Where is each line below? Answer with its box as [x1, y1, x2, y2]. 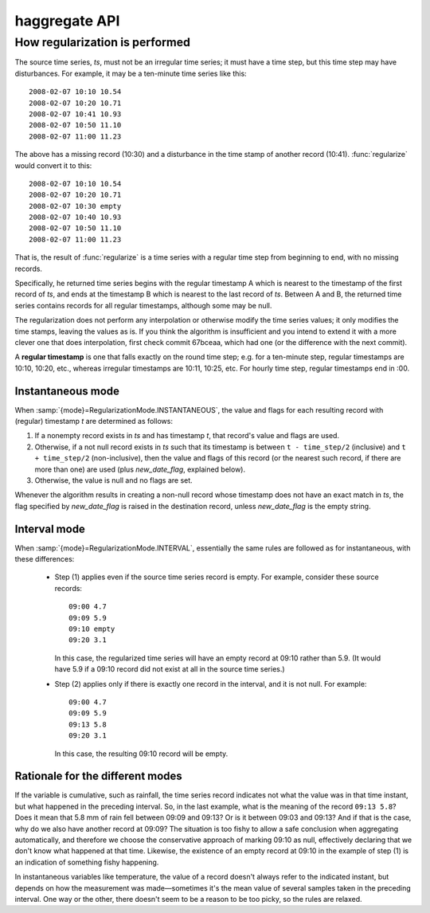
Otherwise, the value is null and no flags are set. [34, 476, 193, 485]
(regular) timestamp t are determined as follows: [14, 417, 173, 426]
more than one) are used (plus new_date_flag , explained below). [34, 464, 246, 474]
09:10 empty [68, 625, 115, 633]
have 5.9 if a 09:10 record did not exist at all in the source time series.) [54, 664, 286, 674]
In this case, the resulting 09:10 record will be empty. [54, 749, 229, 758]
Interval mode [14, 522, 85, 535]
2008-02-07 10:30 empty [29, 202, 122, 210]
